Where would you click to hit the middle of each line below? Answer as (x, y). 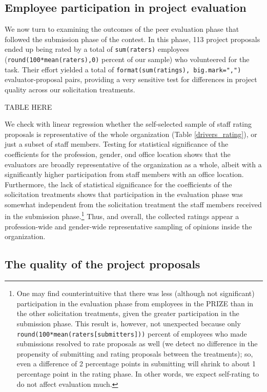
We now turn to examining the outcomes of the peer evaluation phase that (122, 29)
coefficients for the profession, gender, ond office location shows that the (118, 154)
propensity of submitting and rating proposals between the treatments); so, (135, 353)
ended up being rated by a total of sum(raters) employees (97, 49)
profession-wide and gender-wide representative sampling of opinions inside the (128, 226)
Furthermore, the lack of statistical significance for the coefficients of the (118, 184)
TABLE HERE (28, 106)
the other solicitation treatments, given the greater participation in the (128, 313)
